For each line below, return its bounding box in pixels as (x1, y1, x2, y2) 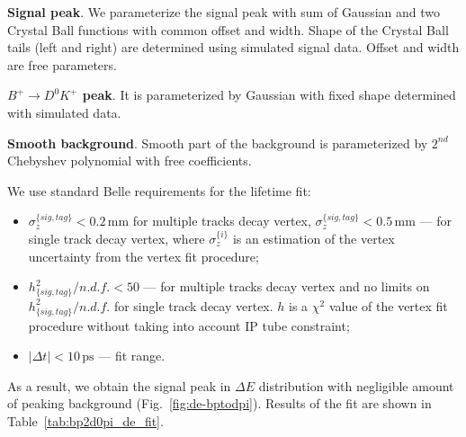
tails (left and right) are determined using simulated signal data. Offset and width (7, 38, 460, 57)
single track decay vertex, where (28, 228, 205, 247)
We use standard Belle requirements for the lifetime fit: (7, 181, 311, 200)
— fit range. (98, 346, 166, 365)
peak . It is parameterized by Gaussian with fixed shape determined (82, 85, 456, 104)
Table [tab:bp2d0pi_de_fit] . (7, 411, 164, 430)
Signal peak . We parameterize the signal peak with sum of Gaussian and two (7, 3, 441, 21)
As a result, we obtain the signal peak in (7, 376, 231, 395)
